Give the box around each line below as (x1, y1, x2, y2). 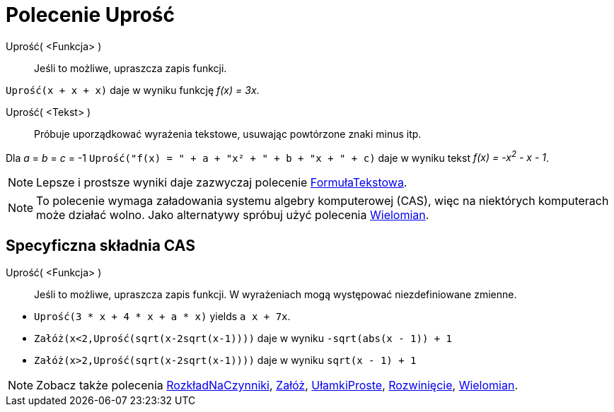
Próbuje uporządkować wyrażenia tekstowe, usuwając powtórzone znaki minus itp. (34, 127, 422, 140)
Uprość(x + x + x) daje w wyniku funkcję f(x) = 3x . (6, 83, 260, 96)
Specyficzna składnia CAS (6, 236, 195, 254)
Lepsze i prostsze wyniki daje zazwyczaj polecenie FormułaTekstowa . (36, 175, 407, 190)
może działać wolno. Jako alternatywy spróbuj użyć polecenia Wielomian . (36, 208, 429, 223)
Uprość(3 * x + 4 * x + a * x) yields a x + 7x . (34, 310, 291, 323)
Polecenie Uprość (6, 3, 175, 27)
